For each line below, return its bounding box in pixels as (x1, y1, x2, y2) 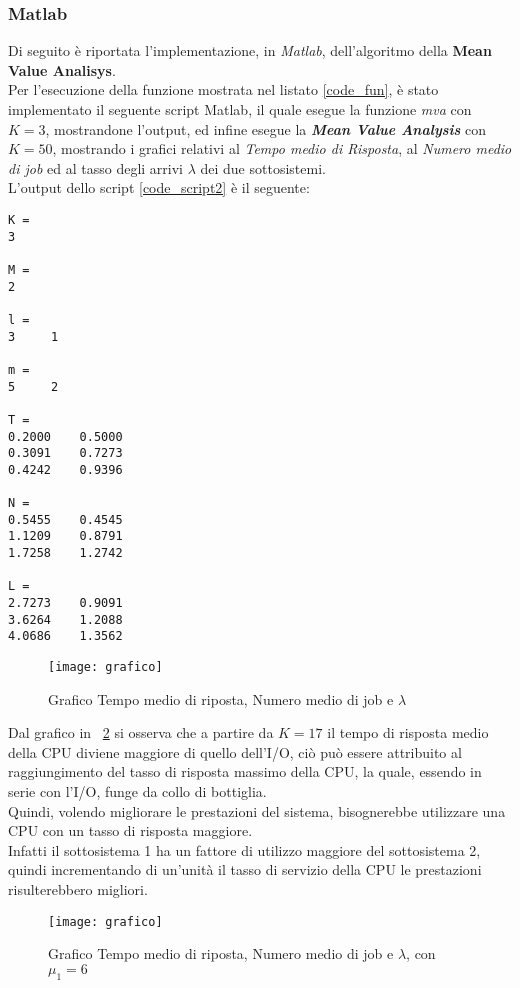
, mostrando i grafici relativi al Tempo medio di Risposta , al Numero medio (52, 138, 512, 159)
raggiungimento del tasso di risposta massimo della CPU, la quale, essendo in (8, 761, 482, 782)
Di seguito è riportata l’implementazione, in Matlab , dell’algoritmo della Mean (8, 40, 492, 61)
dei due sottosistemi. (200, 157, 326, 178)
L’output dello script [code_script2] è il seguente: (8, 177, 310, 198)
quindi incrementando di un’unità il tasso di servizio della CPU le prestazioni (8, 859, 482, 880)
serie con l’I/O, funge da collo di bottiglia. (8, 781, 267, 802)
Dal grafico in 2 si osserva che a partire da (8, 722, 274, 743)
